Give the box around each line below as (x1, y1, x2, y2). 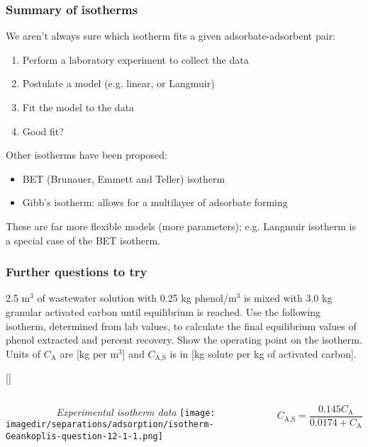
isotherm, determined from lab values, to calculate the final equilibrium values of (6, 318, 357, 333)
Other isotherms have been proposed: (6, 147, 167, 162)
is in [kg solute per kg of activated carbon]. (169, 346, 357, 361)
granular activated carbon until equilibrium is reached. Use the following (6, 304, 321, 319)
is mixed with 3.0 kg (243, 290, 333, 305)
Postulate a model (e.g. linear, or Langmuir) (22, 76, 215, 91)
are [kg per (60, 346, 107, 361)
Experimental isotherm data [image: (56, 404, 216, 419)
